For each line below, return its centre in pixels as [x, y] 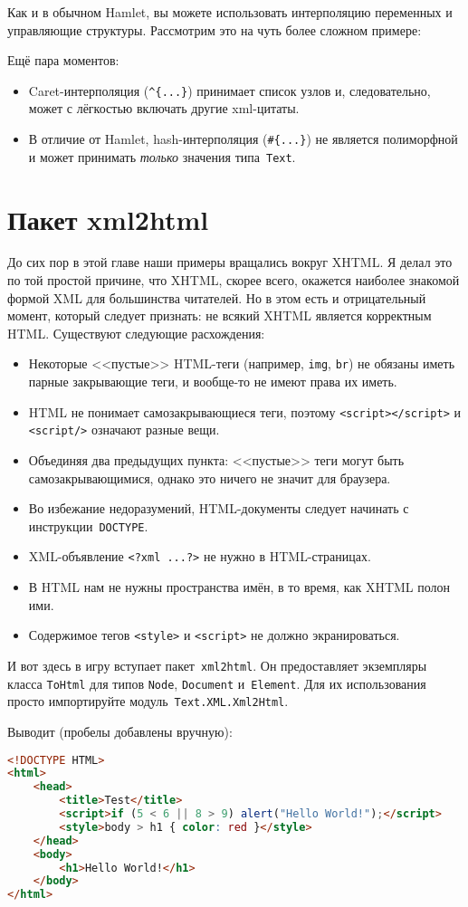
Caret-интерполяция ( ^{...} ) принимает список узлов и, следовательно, [229, 90]
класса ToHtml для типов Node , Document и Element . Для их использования [217, 683]
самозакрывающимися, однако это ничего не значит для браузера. [210, 477]
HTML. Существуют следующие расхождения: [136, 333]
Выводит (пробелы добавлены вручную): [120, 731]
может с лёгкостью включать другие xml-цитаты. [164, 108]
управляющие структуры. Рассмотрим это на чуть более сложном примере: [215, 29]
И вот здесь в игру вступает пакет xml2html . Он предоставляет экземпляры [217, 665]
